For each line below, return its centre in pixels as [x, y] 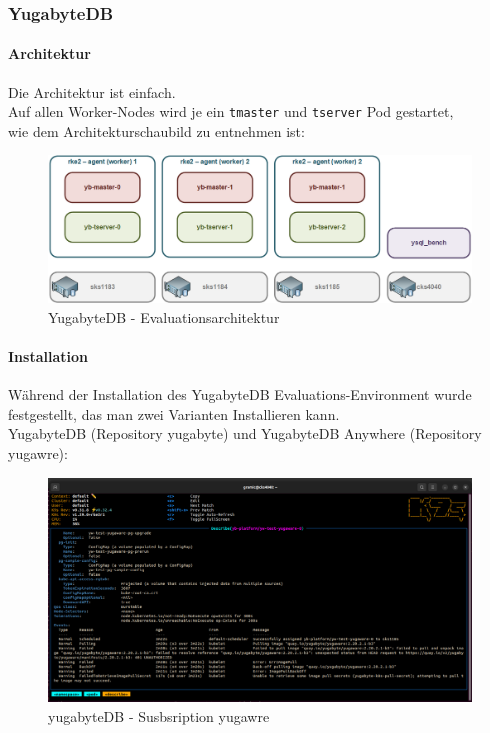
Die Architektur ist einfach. [92, 91]
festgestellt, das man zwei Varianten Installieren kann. [174, 413]
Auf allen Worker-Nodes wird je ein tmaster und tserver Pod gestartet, [231, 111]
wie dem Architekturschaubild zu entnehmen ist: [156, 130]
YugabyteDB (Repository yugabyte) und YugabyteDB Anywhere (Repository [245, 433]
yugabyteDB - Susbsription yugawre [159, 716]
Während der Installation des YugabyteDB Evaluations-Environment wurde [240, 394]
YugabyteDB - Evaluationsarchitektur [164, 316]
